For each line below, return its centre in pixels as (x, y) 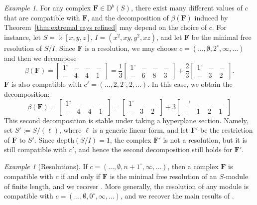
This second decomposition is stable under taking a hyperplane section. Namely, (126, 120)
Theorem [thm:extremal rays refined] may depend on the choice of (106, 27)
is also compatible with (46, 84)
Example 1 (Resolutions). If (46, 166)
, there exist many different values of (187, 7)
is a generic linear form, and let (141, 130)
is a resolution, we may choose (131, 48)
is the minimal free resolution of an (163, 176)
